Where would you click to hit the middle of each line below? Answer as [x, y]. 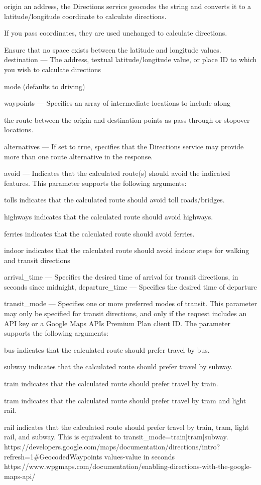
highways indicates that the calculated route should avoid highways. [109, 216]
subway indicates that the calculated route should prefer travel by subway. [118, 367]
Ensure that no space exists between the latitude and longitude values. [113, 49]
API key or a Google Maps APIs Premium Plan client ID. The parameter [117, 323]
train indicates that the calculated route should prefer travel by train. [111, 384]
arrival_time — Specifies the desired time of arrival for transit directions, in [121, 277]
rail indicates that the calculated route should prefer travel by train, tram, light [126, 427]
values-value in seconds [140, 456]
